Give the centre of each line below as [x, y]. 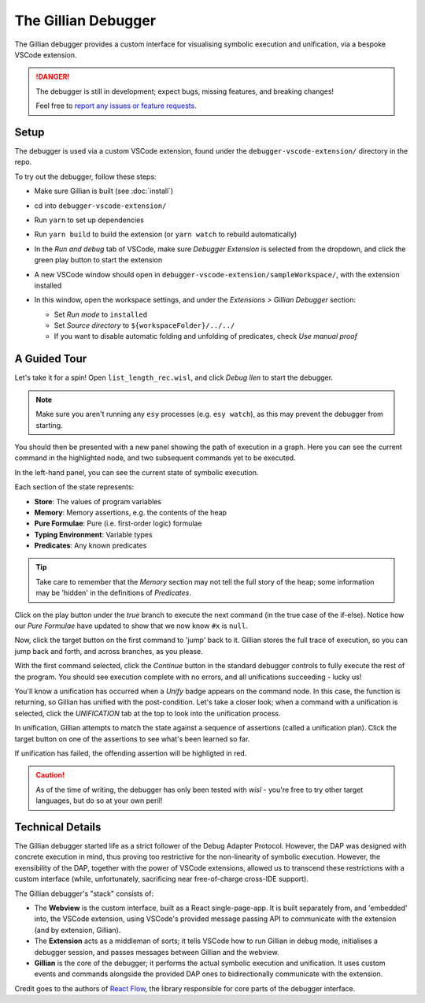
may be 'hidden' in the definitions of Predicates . [114, 593]
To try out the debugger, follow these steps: [85, 176]
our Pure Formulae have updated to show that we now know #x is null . [131, 626]
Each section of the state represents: [74, 487]
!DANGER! [53, 77]
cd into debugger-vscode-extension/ [100, 206]
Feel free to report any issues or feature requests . [116, 106]
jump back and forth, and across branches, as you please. [109, 651]
